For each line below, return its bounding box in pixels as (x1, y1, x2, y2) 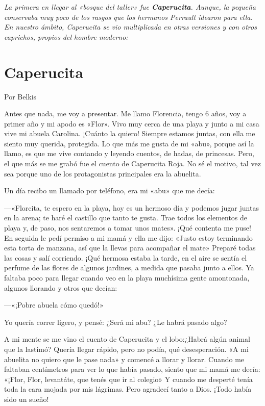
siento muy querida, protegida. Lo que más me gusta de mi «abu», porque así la (4, 138, 254, 148)
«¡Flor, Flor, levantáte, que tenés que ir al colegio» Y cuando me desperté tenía (4, 373, 253, 384)
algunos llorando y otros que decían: (4, 282, 117, 293)
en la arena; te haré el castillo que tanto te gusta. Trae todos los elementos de (4, 212, 248, 223)
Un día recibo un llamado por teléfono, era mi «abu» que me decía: (4, 185, 215, 196)
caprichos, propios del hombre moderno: (4, 31, 128, 42)
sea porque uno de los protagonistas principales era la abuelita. (4, 168, 201, 179)
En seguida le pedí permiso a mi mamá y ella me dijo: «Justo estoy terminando (4, 232, 253, 243)
